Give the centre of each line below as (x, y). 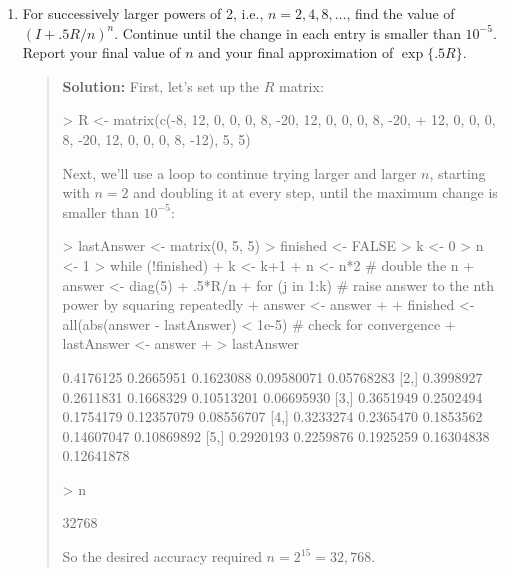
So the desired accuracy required (162, 556)
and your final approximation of (296, 52)
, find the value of (400, 13)
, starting (457, 172)
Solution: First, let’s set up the (161, 85)
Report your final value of (101, 52)
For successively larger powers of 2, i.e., (143, 13)
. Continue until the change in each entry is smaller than (287, 32)
